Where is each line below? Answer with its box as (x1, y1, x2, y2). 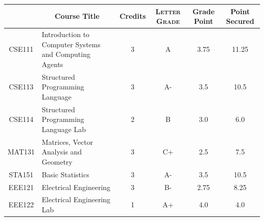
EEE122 (8, 199, 34, 210)
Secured (226, 16, 254, 26)
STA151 (9, 169, 34, 179)
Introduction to (42, 28, 90, 39)
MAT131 (8, 146, 35, 157)
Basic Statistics (42, 169, 89, 179)
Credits (119, 11, 146, 21)
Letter (155, 6, 181, 16)
